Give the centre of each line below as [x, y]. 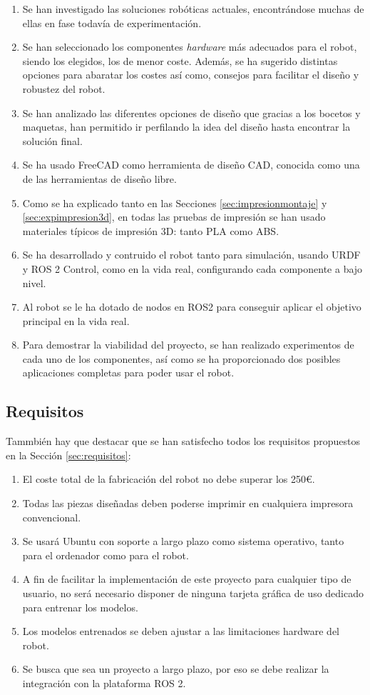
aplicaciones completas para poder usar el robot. [128, 372]
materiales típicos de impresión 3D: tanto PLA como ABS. [151, 230]
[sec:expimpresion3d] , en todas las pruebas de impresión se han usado [174, 217]
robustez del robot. [64, 88]
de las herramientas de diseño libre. [99, 178]
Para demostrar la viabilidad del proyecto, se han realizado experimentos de [188, 345]
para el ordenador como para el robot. [106, 555]
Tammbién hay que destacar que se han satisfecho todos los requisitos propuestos [183, 441]
